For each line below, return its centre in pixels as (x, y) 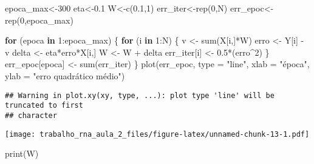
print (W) (22, 153)
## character (31, 115)
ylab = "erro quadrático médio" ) (65, 75)
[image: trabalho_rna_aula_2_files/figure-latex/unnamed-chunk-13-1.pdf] (157, 134)
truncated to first (44, 106)
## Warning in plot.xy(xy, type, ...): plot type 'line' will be (140, 95)
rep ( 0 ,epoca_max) (39, 20)
